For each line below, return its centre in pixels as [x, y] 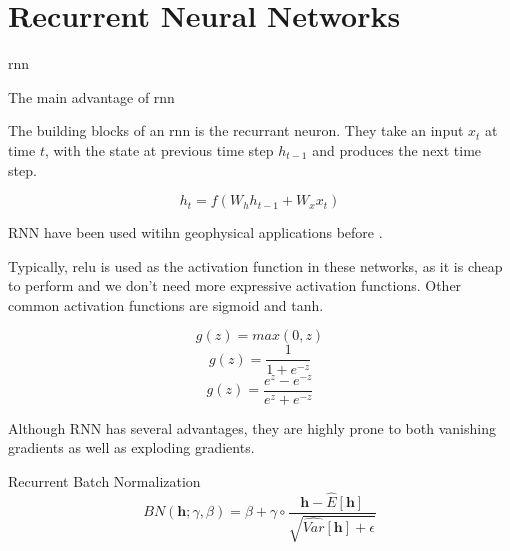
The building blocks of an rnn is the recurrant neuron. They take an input [236, 130]
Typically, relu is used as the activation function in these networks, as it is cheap [255, 265]
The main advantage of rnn [91, 96]
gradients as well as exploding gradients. [131, 447]
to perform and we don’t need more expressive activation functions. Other [235, 285]
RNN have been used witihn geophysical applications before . [195, 232]
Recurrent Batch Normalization [104, 480]
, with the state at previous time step [159, 149]
